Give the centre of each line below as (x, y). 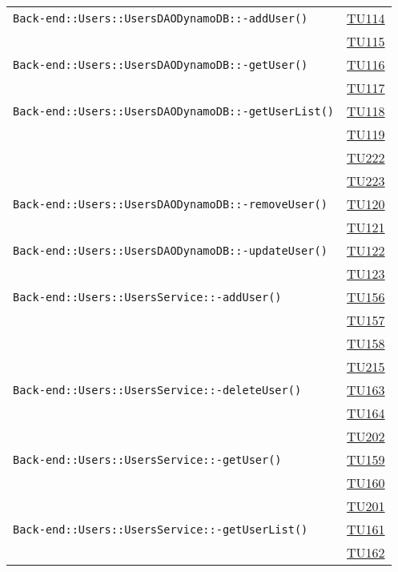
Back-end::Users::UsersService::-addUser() (147, 297)
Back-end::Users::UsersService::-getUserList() (161, 529)
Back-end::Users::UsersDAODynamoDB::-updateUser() (170, 250)
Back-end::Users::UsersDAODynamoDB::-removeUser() (170, 204)
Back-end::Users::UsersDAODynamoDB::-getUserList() (174, 111)
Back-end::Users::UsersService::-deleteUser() (157, 390)
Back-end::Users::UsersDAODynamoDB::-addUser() (161, 18)
